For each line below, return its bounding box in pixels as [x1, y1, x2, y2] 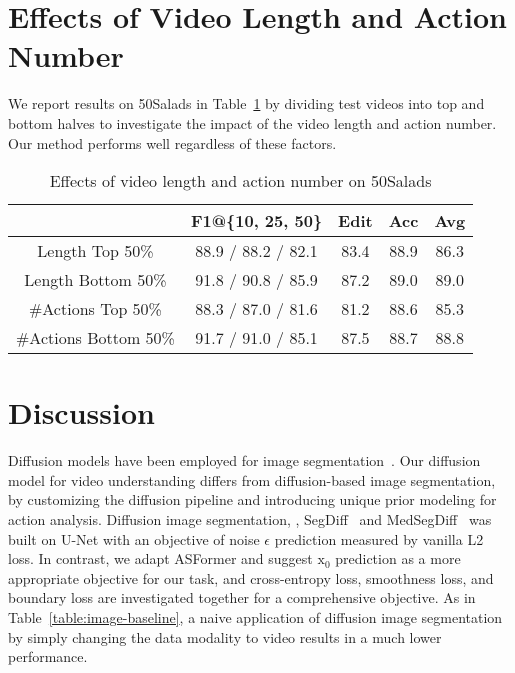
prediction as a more [335, 548, 461, 569]
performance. [8, 646, 88, 667]
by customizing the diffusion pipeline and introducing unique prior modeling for [8, 489, 497, 510]
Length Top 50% [37, 239, 154, 263]
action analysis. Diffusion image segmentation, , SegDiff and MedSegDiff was [8, 509, 492, 529]
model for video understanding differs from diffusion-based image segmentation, [8, 469, 496, 490]
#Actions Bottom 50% [16, 326, 175, 350]
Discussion [8, 392, 155, 433]
